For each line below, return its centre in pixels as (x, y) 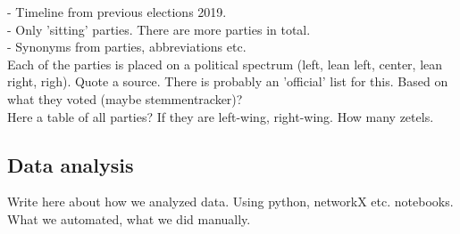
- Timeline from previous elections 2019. (117, 12)
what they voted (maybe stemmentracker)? (125, 98)
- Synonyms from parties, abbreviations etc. (127, 47)
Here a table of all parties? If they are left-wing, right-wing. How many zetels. (221, 116)
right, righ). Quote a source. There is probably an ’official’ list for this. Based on (228, 81)
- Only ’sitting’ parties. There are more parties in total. (159, 29)
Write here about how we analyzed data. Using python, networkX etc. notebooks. (230, 202)
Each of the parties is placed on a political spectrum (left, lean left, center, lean (225, 64)
